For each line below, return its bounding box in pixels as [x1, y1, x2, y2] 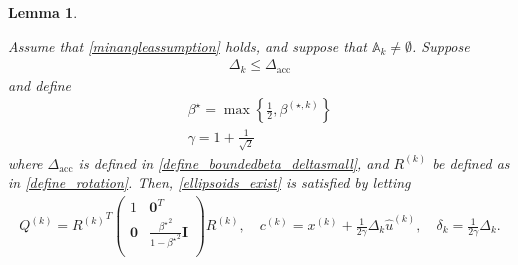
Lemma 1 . [8, 2, 78, 22]
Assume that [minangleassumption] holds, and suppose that [8, 35, 367, 56]
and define [8, 74, 71, 95]
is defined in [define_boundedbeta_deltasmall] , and [78, 152, 389, 173]
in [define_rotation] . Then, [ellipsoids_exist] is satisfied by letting [8, 172, 411, 193]
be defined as [432, 152, 510, 173]
